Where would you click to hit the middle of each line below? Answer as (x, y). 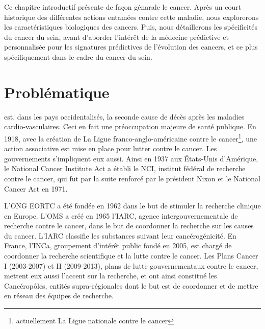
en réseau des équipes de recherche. (59, 296)
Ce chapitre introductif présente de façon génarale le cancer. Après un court (123, 7)
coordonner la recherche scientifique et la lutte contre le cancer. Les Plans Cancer (131, 256)
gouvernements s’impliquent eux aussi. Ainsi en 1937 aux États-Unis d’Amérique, (131, 158)
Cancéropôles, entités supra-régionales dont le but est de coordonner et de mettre (131, 285)
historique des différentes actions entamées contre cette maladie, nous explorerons (131, 17)
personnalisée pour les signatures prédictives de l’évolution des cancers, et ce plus (131, 47)
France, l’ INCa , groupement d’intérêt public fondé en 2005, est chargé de (118, 245)
